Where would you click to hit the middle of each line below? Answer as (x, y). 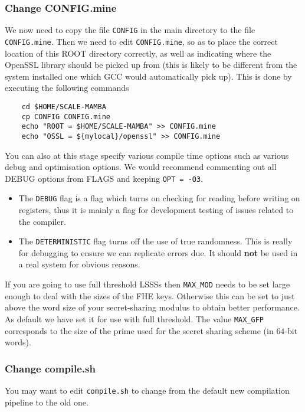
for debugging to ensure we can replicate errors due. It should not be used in (158, 252)
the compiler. (42, 221)
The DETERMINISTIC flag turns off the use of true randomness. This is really (155, 241)
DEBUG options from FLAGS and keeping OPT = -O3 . (104, 178)
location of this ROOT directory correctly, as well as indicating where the (138, 53)
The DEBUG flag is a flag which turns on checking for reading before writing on (159, 198)
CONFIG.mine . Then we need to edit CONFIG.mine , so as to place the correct (141, 41)
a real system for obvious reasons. (79, 264)
